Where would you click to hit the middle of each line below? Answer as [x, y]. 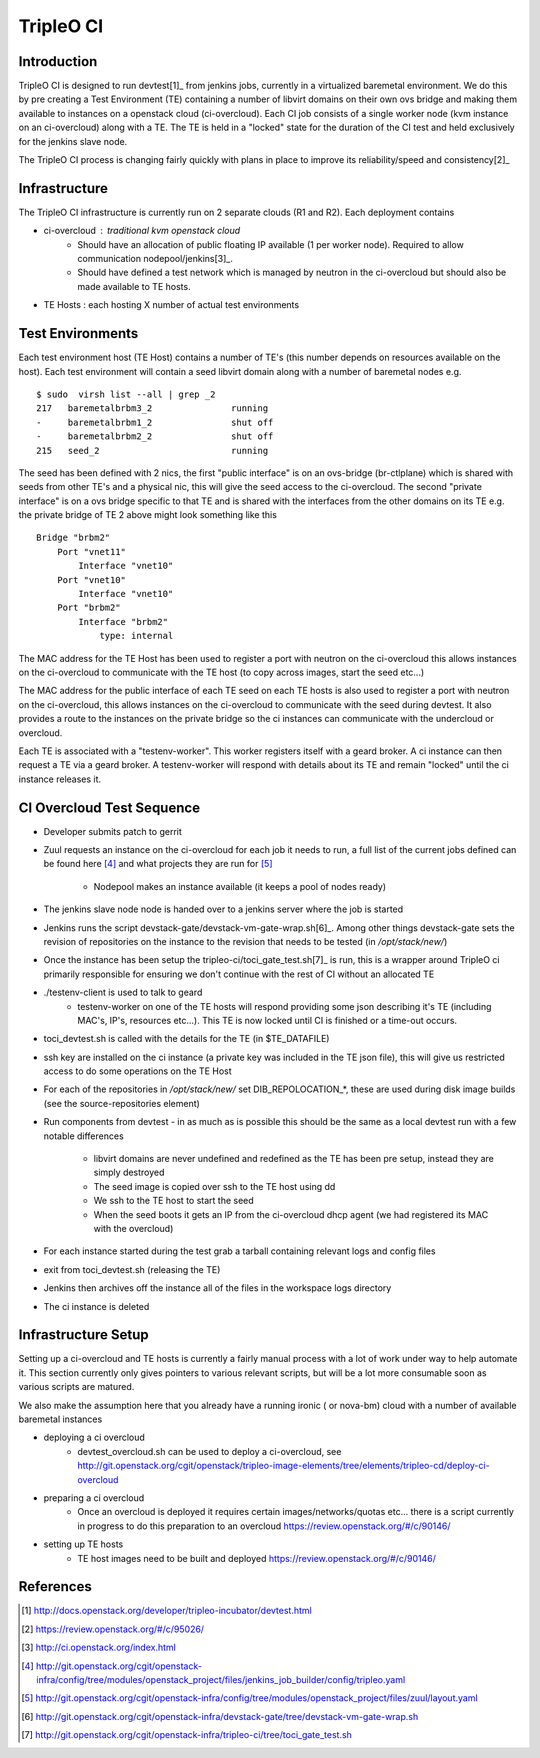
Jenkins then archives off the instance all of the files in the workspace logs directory [217, 1288]
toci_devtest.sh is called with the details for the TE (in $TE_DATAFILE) [186, 1039]
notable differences [83, 1136]
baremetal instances [60, 1419]
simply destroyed [129, 1172]
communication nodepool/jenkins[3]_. [155, 259]
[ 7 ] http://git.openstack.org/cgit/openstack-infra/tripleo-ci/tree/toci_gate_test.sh [186, 1735]
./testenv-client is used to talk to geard [123, 992]
